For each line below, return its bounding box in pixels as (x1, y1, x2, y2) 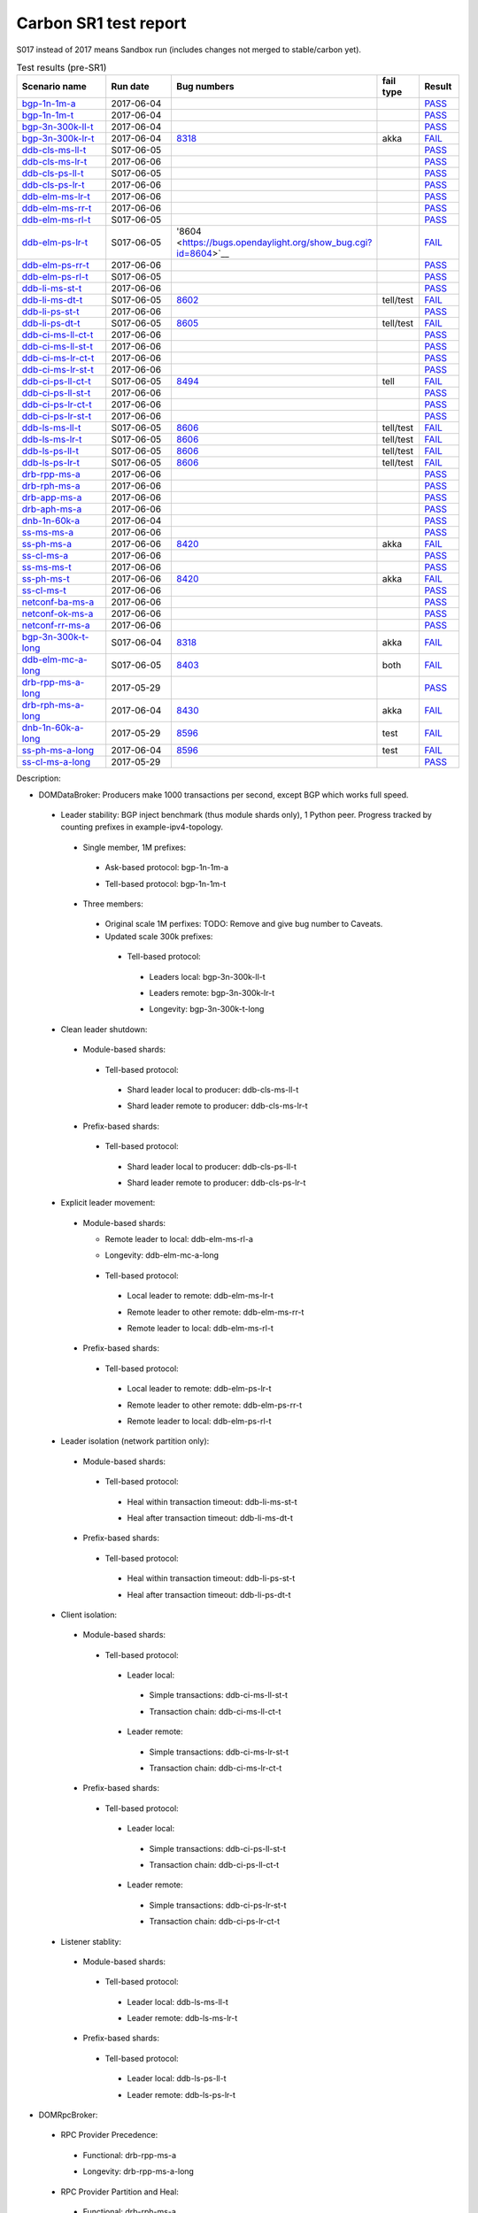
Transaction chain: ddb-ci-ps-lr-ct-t (149, 1916, 281, 1927)
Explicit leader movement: (60, 1198, 156, 1208)
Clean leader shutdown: (60, 1023, 148, 1035)
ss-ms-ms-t (21, 561, 72, 574)
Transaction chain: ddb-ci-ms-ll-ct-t (149, 1706, 281, 1716)
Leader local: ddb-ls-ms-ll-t (127, 1996, 229, 2007)
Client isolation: (60, 1609, 118, 1620)
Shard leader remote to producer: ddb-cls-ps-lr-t (127, 1177, 306, 1188)
